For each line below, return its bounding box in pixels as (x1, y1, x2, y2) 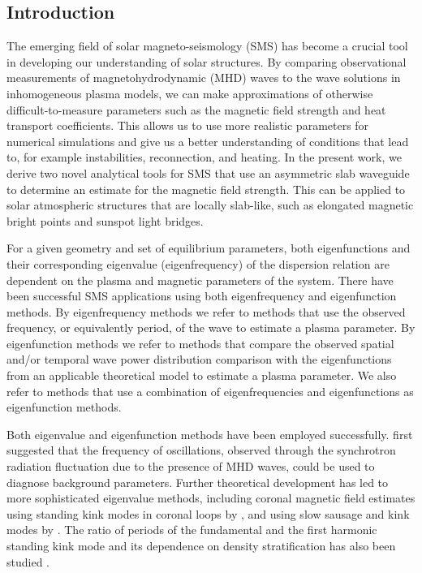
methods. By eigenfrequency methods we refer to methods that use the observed (6, 303, 406, 320)
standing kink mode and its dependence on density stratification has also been (6, 537, 396, 554)
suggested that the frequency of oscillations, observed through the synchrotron (6, 442, 396, 459)
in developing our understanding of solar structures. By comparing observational (6, 53, 407, 70)
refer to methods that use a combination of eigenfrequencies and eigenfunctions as (6, 382, 414, 399)
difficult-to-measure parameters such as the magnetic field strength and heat (6, 101, 386, 118)
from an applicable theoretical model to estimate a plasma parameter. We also (6, 367, 397, 384)
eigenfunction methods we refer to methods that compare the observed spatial (6, 334, 394, 351)
